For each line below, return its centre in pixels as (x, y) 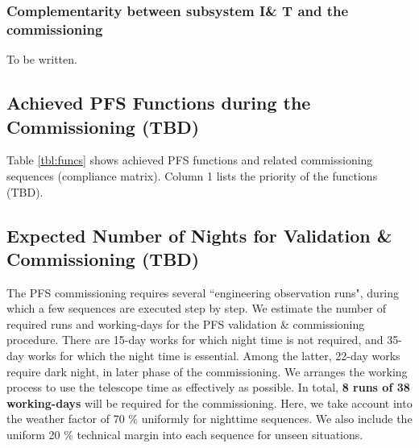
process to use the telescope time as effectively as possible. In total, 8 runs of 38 (208, 387)
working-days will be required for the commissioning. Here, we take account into (209, 402)
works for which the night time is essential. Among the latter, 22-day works (214, 356)
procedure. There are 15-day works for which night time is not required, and (195, 340)
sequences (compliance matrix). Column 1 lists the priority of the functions (192, 175)
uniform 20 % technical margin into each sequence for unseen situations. (185, 435)
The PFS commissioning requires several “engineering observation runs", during (203, 292)
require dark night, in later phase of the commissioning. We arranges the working (207, 371)
